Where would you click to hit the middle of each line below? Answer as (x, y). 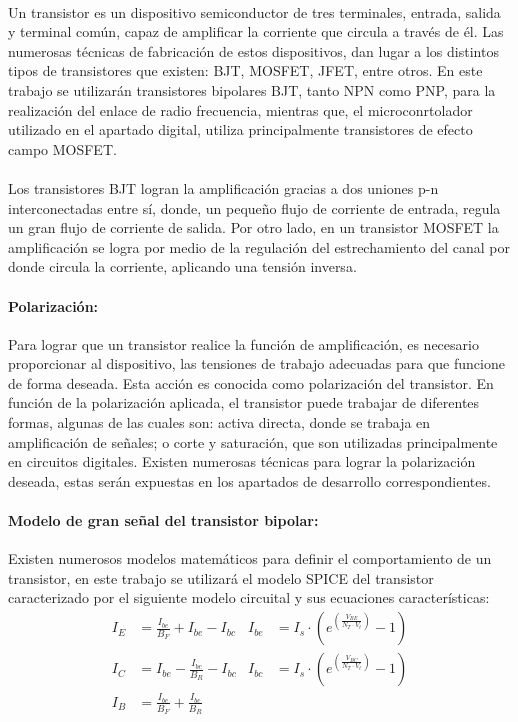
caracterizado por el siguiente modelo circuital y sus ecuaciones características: (249, 597)
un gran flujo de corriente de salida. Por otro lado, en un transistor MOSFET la (253, 227)
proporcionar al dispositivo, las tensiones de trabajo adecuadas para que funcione (256, 363)
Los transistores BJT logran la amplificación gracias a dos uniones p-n (223, 187)
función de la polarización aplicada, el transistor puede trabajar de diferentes (244, 402)
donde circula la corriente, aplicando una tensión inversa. (182, 266)
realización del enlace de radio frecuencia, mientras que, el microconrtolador (240, 109)
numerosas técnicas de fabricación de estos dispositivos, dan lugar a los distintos (253, 50)
